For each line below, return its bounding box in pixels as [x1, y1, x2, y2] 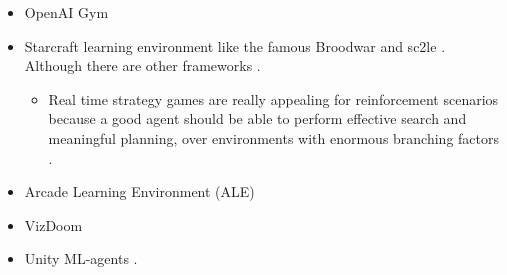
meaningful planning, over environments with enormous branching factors [48, 127, 500, 148]
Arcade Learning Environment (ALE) [24, 181, 255, 202]
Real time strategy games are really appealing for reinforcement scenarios [48, 88, 499, 109]
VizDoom [24, 214, 83, 235]
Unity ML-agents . [24, 248, 138, 269]
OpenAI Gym [24, 2, 109, 22]
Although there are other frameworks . [24, 55, 261, 76]
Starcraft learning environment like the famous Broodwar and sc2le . [24, 35, 446, 56]
